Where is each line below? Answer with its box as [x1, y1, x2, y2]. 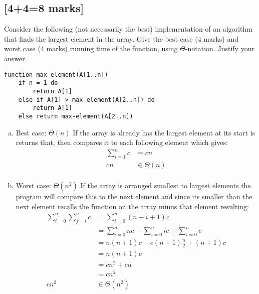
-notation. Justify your [185, 43, 254, 54]
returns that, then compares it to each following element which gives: [16, 137, 228, 148]
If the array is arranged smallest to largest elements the [80, 180, 251, 191]
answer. [4, 53, 27, 63]
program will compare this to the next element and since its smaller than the [16, 191, 252, 202]
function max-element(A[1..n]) [4, 71, 108, 78]
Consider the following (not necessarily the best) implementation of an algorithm [4, 24, 252, 34]
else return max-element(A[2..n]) [18, 112, 133, 120]
